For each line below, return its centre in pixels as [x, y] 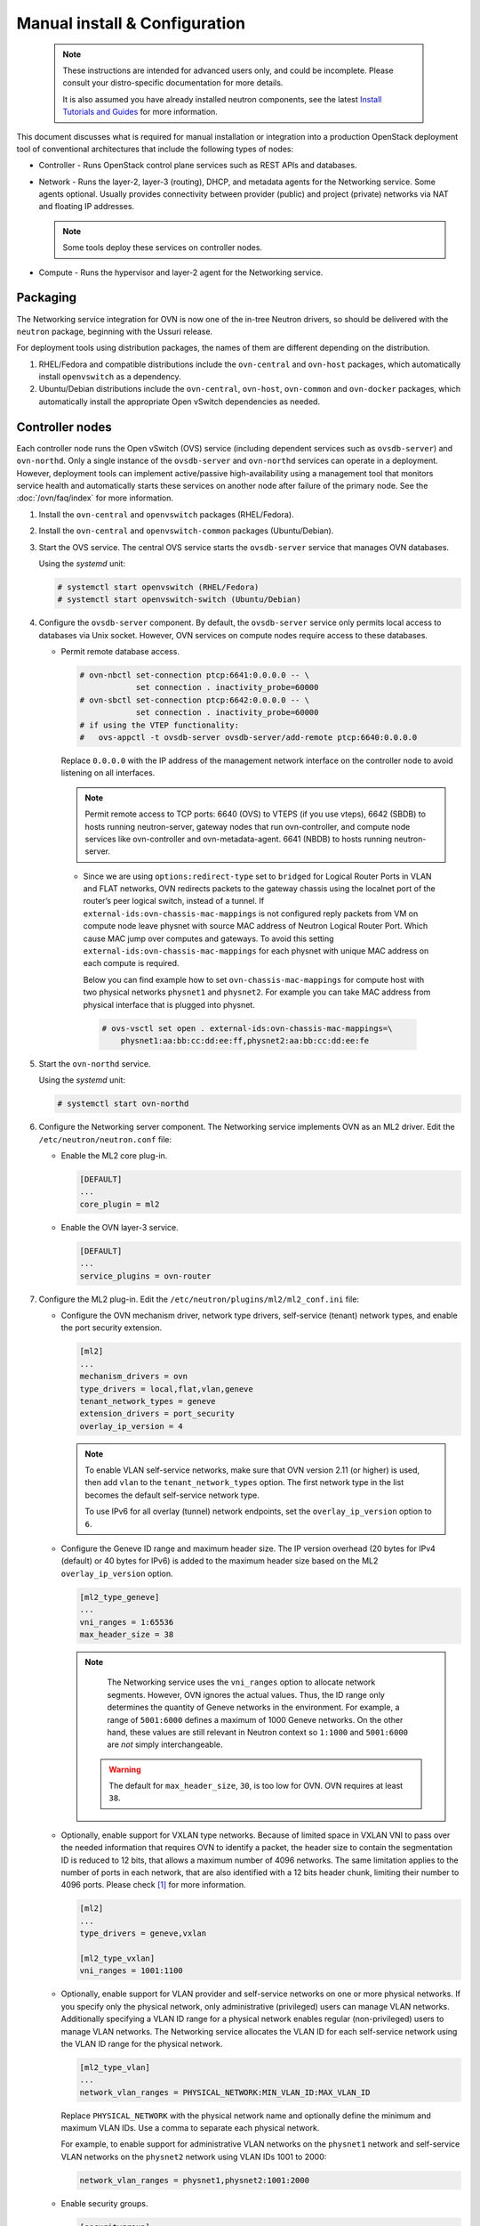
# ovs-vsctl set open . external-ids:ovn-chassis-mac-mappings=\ [247, 1028]
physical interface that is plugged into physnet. [169, 1004]
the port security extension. [112, 1328]
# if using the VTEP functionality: [160, 725]
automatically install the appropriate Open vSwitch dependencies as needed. [179, 402]
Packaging [47, 298]
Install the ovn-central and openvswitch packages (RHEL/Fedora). [166, 514]
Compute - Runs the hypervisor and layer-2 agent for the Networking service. [181, 272]
